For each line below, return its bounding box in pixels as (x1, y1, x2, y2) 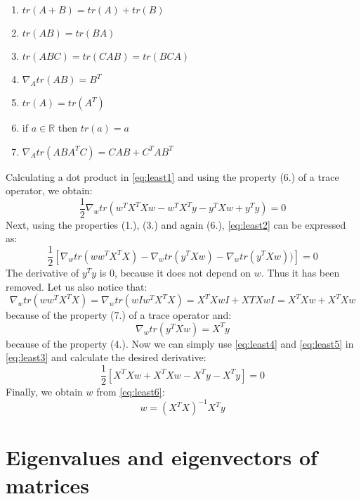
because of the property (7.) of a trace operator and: (6, 308, 232, 322)
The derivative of (6, 265, 79, 280)
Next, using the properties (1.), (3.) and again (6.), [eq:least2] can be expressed (6, 217, 346, 232)
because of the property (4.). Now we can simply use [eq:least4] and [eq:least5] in (6, 336, 354, 350)
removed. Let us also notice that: (6, 279, 147, 293)
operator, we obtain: (6, 183, 93, 198)
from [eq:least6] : (96, 384, 165, 399)
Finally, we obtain (6, 384, 83, 399)
